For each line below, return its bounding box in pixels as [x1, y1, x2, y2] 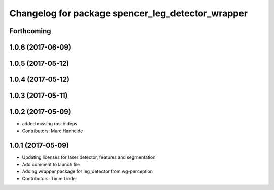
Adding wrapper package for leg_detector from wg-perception [22, 168, 153, 174]
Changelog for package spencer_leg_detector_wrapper [9, 8, 248, 19]
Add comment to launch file [22, 161, 80, 167]
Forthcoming [9, 27, 51, 35]
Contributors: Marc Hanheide [22, 128, 83, 134]
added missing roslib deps [22, 121, 78, 127]
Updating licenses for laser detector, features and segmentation [22, 154, 156, 160]
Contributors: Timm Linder [22, 175, 78, 181]
